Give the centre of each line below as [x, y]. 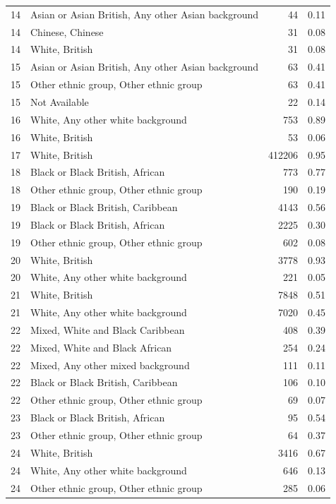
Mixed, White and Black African [101, 347]
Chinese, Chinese [67, 31]
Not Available [60, 101]
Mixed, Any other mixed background [110, 365]
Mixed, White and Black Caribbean [108, 329]
